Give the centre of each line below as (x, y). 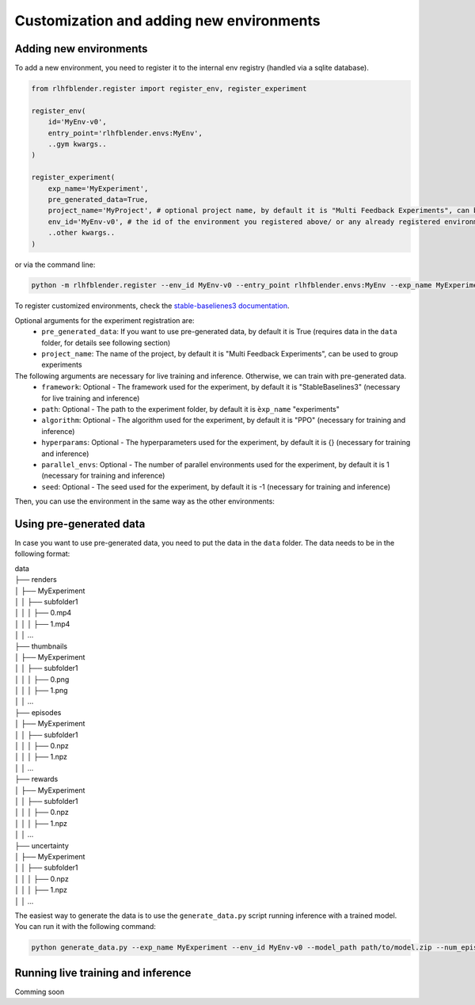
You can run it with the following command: (85, 927)
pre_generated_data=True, (98, 199)
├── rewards (36, 779)
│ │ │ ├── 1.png (41, 691)
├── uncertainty (42, 845)
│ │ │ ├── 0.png (42, 679)
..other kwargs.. (82, 233)
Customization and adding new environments (167, 21)
